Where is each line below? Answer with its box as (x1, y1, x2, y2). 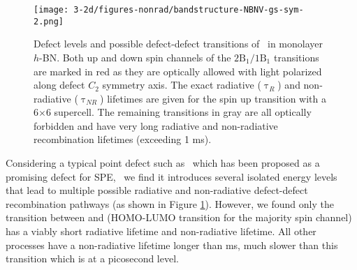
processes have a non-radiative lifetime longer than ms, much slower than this (6, 237, 338, 252)
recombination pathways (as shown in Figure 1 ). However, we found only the (6, 196, 334, 211)
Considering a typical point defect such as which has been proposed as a (6, 156, 320, 170)
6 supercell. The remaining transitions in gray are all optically (45, 105, 312, 119)
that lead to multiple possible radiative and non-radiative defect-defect (6, 183, 308, 197)
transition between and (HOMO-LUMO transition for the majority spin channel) (6, 210, 352, 225)
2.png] (34, 16, 64, 27)
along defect (34, 77, 85, 92)
